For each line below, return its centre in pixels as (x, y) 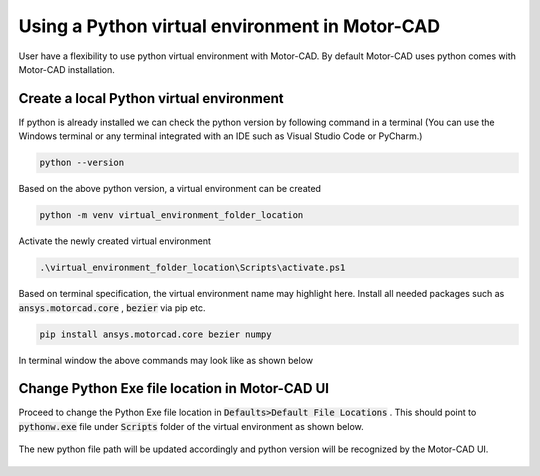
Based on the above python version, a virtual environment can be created (170, 189)
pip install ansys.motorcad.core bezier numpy (155, 334)
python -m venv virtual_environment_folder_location (171, 215)
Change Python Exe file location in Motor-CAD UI (174, 388)
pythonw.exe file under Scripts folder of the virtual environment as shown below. (191, 426)
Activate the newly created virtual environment (115, 241)
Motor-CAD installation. (66, 69)
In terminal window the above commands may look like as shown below (166, 360)
